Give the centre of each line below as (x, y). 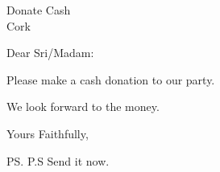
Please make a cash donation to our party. (111, 79)
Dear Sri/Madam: (50, 53)
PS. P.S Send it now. (58, 160)
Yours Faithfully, (48, 133)
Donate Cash (39, 10)
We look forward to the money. (83, 106)
